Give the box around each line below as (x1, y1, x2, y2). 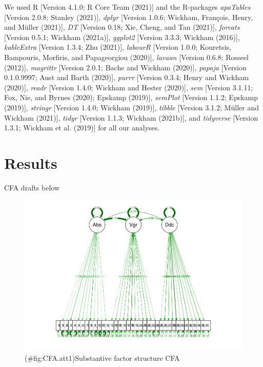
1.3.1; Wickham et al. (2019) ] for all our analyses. (4, 122, 160, 133)
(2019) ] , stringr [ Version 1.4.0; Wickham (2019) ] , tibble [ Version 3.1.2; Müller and (4, 102, 259, 112)
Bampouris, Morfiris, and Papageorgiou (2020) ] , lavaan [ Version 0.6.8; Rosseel (4, 51, 249, 62)
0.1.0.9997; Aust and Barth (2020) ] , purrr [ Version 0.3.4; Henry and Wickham (4, 72, 249, 83)
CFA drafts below (4, 182, 60, 192)
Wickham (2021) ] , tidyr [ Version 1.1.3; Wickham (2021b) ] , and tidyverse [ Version (4, 112, 258, 123)
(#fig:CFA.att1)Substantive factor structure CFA (25, 352, 180, 363)
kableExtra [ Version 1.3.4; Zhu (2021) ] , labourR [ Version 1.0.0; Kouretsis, (4, 42, 231, 52)
